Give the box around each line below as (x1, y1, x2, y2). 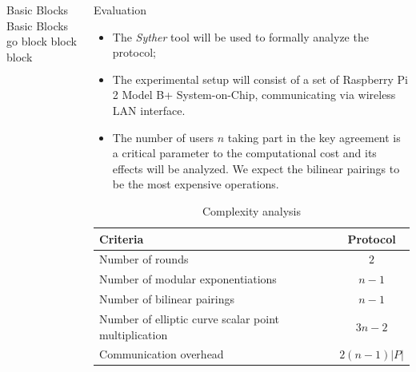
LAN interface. (112, 101, 186, 118)
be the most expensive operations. (112, 176, 279, 192)
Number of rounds (99, 251, 189, 267)
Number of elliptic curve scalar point (99, 310, 280, 326)
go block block (6, 33, 77, 49)
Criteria (99, 230, 144, 247)
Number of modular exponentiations (99, 271, 277, 287)
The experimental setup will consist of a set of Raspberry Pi (112, 70, 408, 87)
